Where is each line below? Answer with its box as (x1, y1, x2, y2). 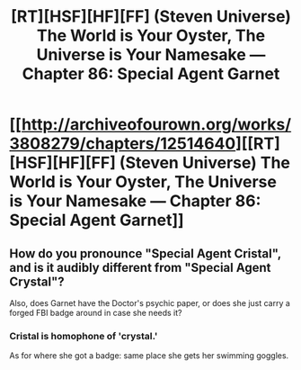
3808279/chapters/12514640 (9, 133, 236, 154)
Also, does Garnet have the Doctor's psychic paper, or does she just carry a (9, 298, 290, 308)
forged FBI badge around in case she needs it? (9, 308, 182, 318)
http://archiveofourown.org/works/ (21, 114, 292, 135)
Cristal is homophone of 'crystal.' (9, 329, 158, 342)
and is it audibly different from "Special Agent (9, 259, 271, 275)
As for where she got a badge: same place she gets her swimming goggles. (9, 350, 289, 361)
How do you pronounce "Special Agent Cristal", (9, 246, 281, 261)
